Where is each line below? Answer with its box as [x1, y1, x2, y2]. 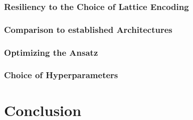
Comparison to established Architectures [4, 23, 172, 35]
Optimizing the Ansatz [4, 46, 98, 58]
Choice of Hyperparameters [4, 69, 118, 81]
